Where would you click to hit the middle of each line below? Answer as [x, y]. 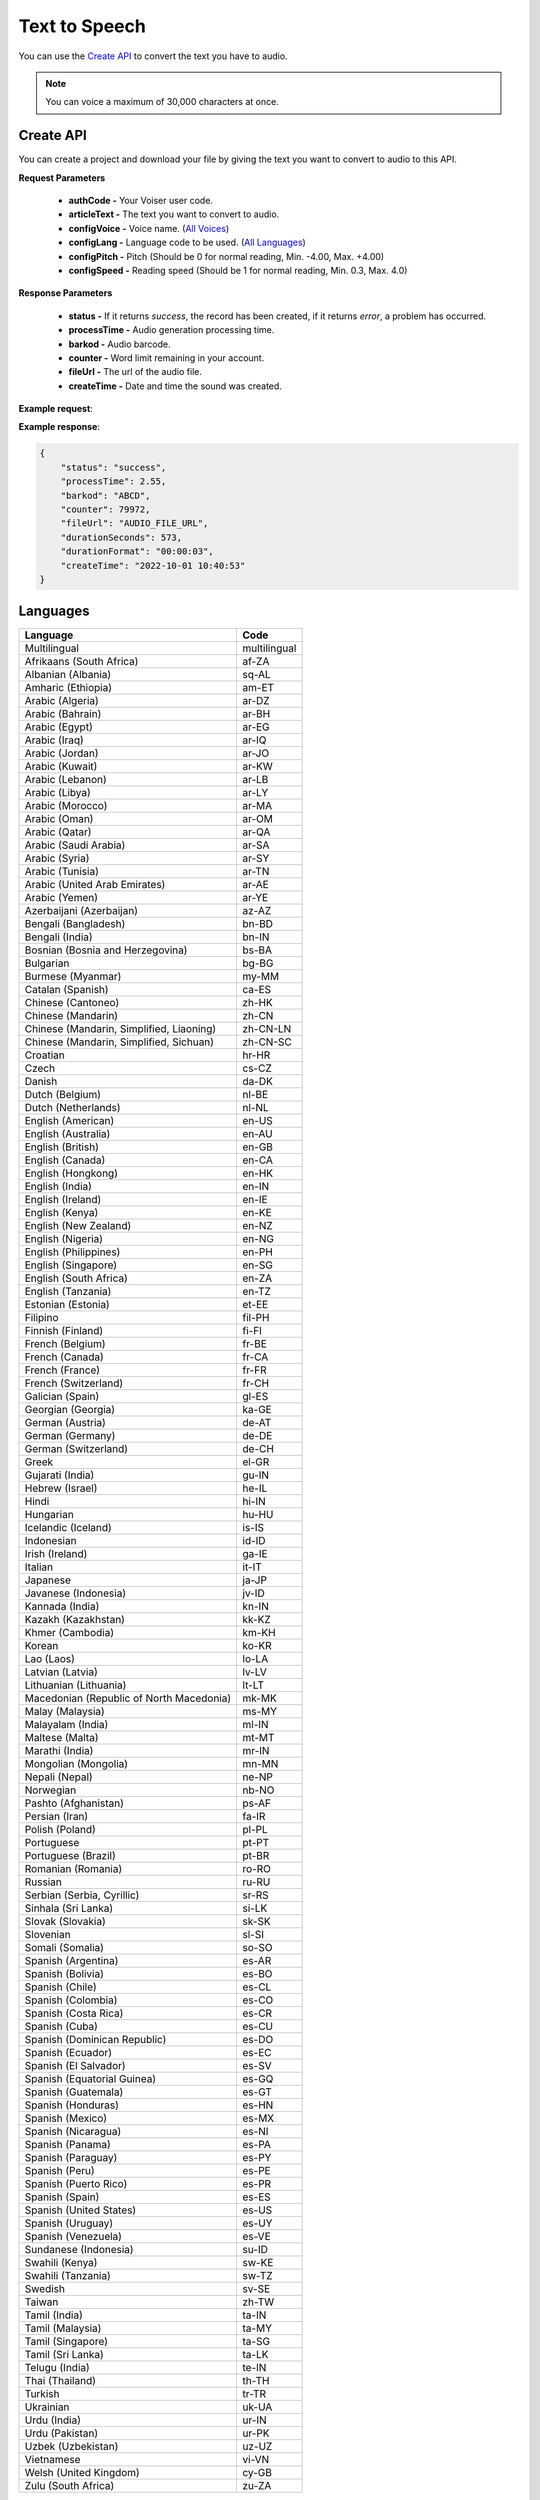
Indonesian [50, 1541]
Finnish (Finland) [64, 1331]
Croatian [44, 1055]
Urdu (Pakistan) [61, 2433]
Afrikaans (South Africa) [81, 662]
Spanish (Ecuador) [68, 2053]
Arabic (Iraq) [54, 740]
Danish [41, 1082]
